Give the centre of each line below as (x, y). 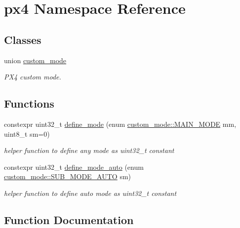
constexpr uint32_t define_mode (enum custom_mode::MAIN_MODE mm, (120, 124)
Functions (29, 103)
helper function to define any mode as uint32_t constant (89, 150)
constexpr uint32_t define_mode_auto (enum (74, 167)
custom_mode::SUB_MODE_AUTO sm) (68, 176)
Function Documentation (69, 219)
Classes (23, 39)
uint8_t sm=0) (27, 133)
